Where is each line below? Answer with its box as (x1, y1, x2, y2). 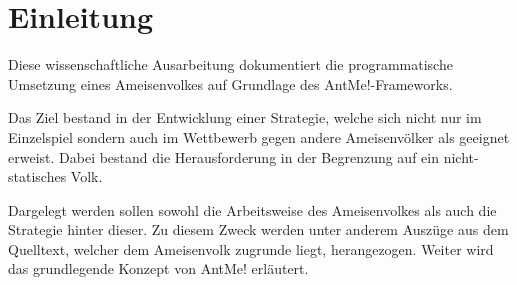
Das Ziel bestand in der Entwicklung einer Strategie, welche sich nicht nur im (8, 107, 482, 128)
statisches (8, 166, 67, 187)
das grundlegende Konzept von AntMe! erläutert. (8, 258, 309, 279)
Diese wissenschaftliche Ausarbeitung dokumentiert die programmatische (8, 54, 453, 75)
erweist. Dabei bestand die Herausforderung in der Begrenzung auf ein (8, 146, 439, 167)
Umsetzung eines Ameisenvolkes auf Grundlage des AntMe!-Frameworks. (8, 73, 453, 94)
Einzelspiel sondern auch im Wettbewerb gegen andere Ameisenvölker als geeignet (8, 126, 510, 147)
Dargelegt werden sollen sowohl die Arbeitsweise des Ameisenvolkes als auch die (8, 199, 497, 220)
